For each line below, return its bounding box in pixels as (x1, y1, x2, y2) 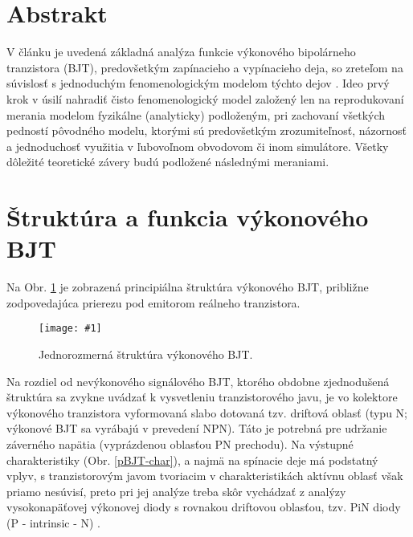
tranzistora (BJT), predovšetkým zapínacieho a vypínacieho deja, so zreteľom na (6, 59, 403, 75)
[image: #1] (39, 323, 102, 335)
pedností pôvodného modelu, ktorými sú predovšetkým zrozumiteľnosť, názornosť (6, 122, 407, 139)
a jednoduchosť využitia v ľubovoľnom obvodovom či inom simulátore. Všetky (6, 137, 389, 154)
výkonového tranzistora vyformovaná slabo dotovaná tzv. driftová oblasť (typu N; (6, 404, 407, 421)
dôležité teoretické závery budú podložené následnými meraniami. (6, 153, 329, 170)
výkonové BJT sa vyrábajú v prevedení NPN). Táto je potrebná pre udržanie (6, 420, 387, 437)
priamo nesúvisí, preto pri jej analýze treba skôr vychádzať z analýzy (6, 482, 346, 499)
